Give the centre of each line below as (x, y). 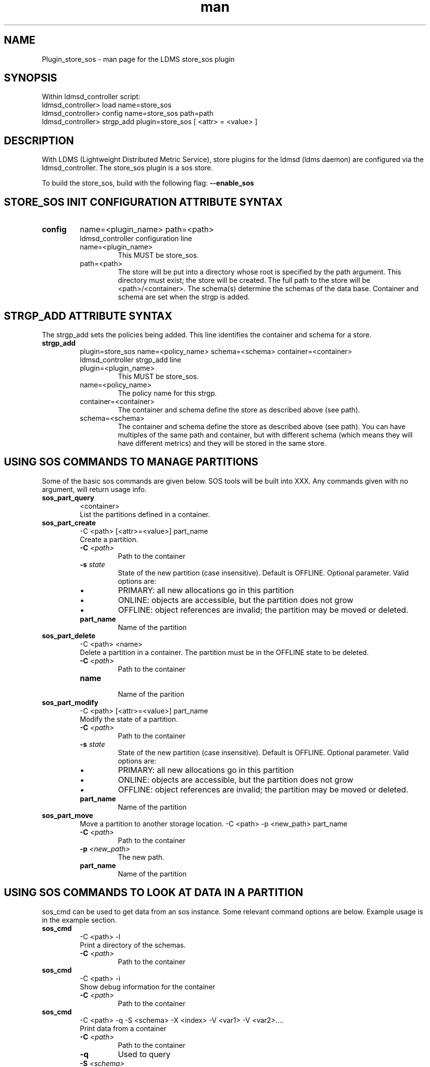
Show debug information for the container (148, 986)
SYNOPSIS (31, 78)
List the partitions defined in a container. (145, 514)
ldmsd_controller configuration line (136, 239)
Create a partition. (109, 539)
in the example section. (79, 920)
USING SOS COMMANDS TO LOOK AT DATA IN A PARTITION (154, 893)
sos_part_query (68, 497)
